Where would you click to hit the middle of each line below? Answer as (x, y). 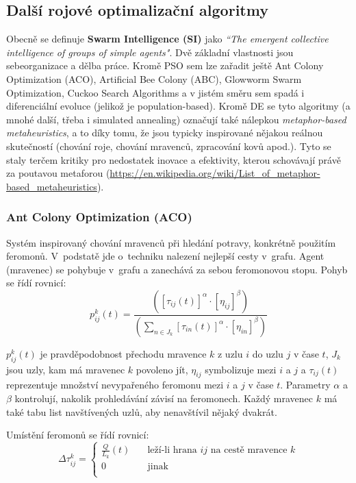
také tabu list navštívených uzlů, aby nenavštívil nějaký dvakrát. (142, 411)
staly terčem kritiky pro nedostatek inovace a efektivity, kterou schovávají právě (174, 159)
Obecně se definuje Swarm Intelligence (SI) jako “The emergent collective (167, 39)
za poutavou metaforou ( (58, 173)
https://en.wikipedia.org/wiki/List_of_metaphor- (215, 173)
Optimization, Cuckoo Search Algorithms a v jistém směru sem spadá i (155, 92)
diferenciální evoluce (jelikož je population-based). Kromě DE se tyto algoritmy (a (178, 106)
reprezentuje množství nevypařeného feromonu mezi (115, 385)
